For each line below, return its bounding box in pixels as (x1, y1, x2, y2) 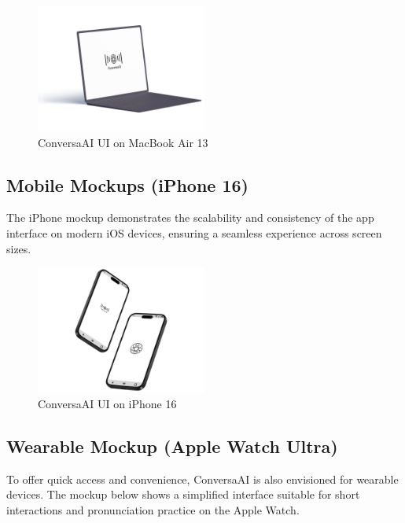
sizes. (6, 240, 31, 256)
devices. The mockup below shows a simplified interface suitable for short (6, 486, 360, 503)
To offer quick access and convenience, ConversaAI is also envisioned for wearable (6, 470, 399, 487)
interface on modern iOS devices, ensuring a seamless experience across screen (6, 224, 382, 241)
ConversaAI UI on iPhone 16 (38, 395, 177, 411)
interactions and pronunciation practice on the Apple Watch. (6, 501, 300, 517)
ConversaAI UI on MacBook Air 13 (38, 134, 208, 150)
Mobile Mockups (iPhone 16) (6, 172, 249, 197)
